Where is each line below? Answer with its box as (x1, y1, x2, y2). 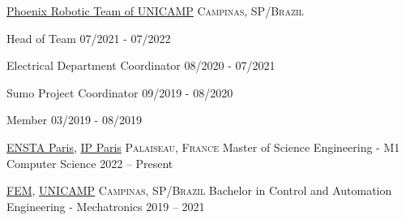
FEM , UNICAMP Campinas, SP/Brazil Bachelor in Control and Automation (6, 182, 392, 199)
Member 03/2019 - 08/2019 (6, 111, 142, 128)
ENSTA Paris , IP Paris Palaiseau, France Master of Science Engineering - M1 (6, 138, 400, 155)
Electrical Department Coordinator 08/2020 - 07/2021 (6, 57, 276, 74)
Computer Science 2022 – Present (6, 154, 173, 171)
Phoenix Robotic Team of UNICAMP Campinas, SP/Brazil (6, 2, 304, 19)
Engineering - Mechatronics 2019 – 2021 (6, 197, 205, 214)
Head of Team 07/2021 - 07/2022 (6, 29, 171, 46)
